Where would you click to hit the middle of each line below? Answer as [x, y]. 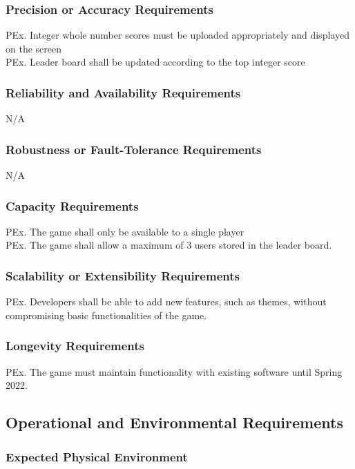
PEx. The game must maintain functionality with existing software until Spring [174, 371]
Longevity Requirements [75, 346]
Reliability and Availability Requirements [123, 92]
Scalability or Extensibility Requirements [123, 275]
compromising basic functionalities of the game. [106, 315]
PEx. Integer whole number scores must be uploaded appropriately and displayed [177, 35]
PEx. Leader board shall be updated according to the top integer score [155, 62]
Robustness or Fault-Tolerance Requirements [134, 149]
